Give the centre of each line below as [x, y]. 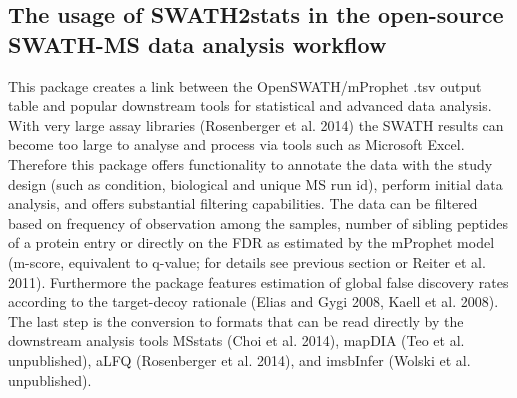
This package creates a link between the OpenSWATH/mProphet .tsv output [245, 85]
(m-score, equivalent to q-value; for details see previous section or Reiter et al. [247, 261]
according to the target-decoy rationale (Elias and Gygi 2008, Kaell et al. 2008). [253, 301]
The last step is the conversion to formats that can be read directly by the [236, 320]
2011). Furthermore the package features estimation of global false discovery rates [258, 281]
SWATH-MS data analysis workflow [197, 43]
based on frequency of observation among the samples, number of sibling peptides [258, 222]
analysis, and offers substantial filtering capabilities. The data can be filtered [243, 203]
